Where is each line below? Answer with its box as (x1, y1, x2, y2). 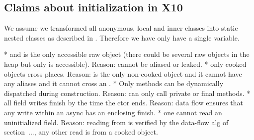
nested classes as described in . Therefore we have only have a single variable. (4, 32, 240, 43)
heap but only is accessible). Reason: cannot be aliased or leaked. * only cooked (4, 58, 247, 69)
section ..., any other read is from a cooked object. (4, 127, 158, 137)
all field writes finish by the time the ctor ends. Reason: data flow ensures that (4, 97, 244, 108)
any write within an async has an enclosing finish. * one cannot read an (4, 107, 222, 117)
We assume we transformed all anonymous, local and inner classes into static (4, 23, 238, 33)
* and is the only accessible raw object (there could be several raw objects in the (4, 49, 250, 59)
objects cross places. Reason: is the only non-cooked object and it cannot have (4, 68, 242, 79)
